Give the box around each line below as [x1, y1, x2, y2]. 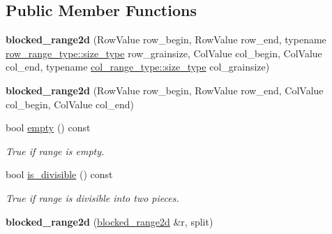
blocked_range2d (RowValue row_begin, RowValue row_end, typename [6, 32, 326, 47]
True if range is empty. [6, 143, 105, 158]
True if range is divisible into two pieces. [6, 190, 179, 205]
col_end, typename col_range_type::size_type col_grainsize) [6, 59, 270, 74]
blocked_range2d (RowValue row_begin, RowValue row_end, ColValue [6, 82, 324, 97]
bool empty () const [6, 120, 91, 135]
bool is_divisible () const [6, 167, 113, 182]
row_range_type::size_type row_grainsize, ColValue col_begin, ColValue [6, 45, 322, 60]
